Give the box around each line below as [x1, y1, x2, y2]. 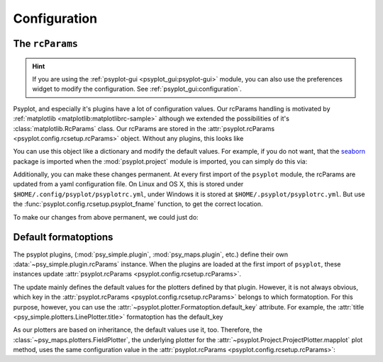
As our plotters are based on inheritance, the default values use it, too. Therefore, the [13, 326, 262, 334]
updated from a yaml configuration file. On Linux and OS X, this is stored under [13, 180, 244, 188]
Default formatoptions [13, 231, 113, 244]
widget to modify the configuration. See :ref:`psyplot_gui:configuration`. [32, 85, 242, 94]
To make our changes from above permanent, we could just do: [13, 213, 199, 221]
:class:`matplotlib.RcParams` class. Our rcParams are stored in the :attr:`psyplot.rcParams [13, 124, 275, 132]
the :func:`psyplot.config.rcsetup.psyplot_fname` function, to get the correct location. [13, 200, 263, 208]
